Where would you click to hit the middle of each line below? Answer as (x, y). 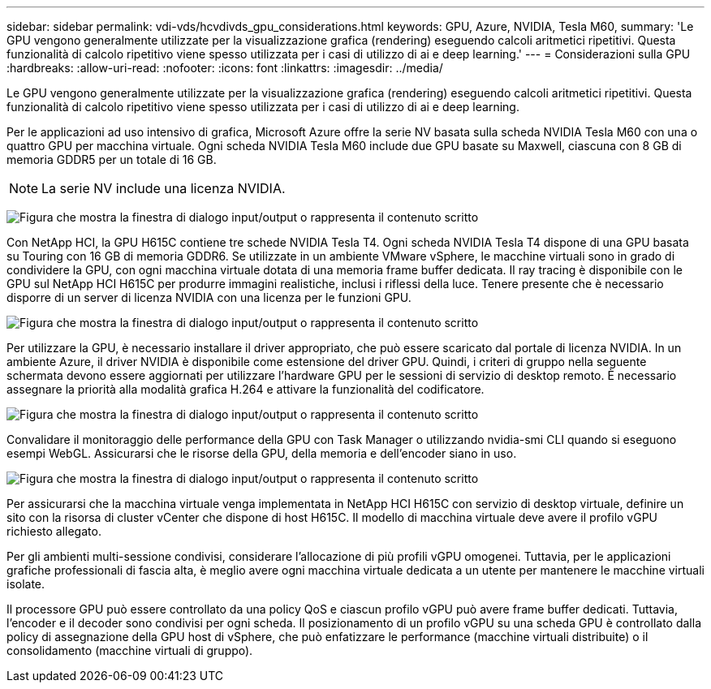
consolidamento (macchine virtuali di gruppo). (130, 650)
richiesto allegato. (54, 531)
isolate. (26, 584)
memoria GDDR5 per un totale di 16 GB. (112, 159)
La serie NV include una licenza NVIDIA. (164, 188)
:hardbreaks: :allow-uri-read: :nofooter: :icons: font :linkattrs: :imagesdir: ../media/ (225, 68)
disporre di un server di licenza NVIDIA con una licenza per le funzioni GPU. (209, 297)
